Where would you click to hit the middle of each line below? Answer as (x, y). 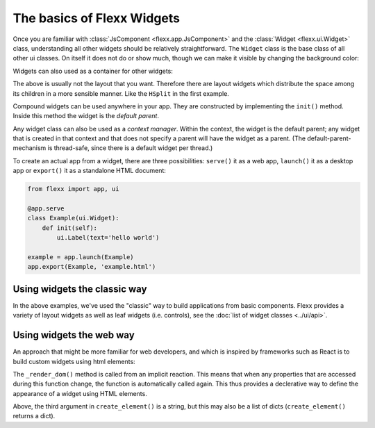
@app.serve (46, 208)
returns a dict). (34, 416)
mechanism (30, 148)
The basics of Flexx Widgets (97, 18)
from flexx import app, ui (73, 189)
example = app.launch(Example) (81, 257)
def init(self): (69, 228)
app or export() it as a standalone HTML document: (90, 171)
